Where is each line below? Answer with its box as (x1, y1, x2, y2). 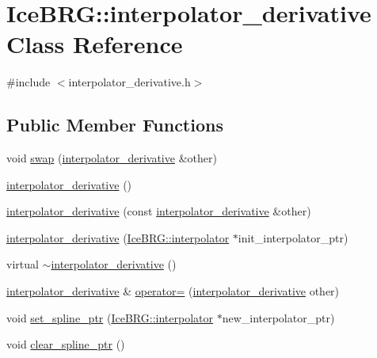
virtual (6, 256, 39, 272)
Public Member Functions (6, 112, 223, 137)
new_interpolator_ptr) (222, 309, 335, 326)
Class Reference (6, 28, 183, 60)
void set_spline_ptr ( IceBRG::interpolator (6, 309, 213, 326)
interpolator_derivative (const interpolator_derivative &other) (6, 203, 311, 219)
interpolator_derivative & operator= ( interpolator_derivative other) (6, 283, 340, 299)
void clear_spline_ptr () (6, 336, 125, 352)
